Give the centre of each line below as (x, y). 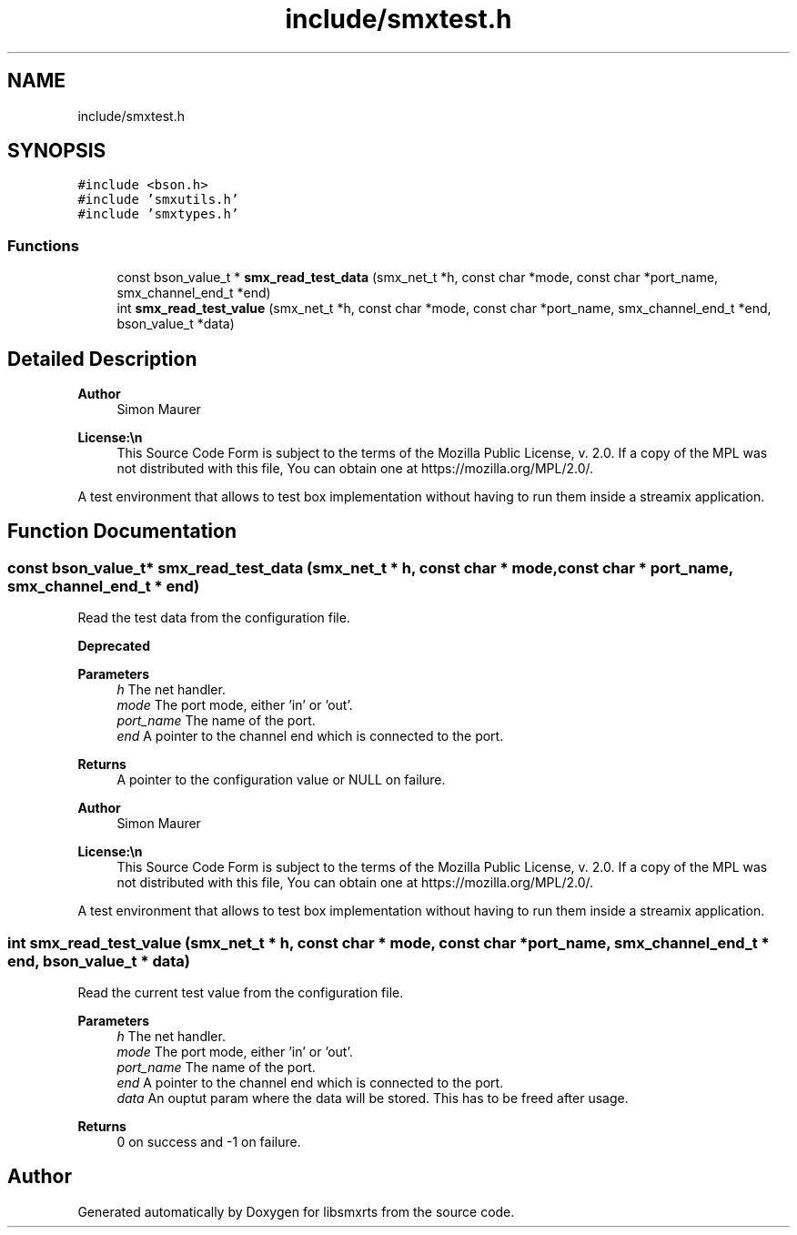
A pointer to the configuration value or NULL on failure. (281, 780)
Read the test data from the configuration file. (214, 618)
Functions (43, 245)
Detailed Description (102, 359)
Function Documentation (122, 531)
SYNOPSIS (57, 151)
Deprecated (114, 646)
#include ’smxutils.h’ (158, 200)
